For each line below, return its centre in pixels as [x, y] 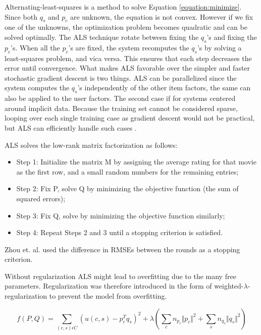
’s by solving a [219, 47]
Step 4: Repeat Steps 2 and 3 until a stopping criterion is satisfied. [120, 232]
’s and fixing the [232, 37]
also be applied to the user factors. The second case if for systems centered [120, 98]
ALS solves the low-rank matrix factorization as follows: [91, 145]
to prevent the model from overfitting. [108, 296]
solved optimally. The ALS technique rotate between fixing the [102, 37]
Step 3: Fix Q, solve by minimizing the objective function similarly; [121, 215]
